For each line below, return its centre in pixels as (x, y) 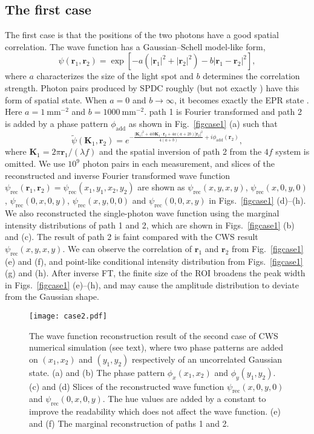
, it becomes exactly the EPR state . (241, 99)
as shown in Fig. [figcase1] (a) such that (203, 123)
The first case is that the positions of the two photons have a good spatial (142, 35)
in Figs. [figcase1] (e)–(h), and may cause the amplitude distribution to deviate (152, 284)
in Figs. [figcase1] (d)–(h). (257, 200)
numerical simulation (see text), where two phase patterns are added (156, 347)
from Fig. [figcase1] (267, 248)
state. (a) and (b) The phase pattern (97, 372)
